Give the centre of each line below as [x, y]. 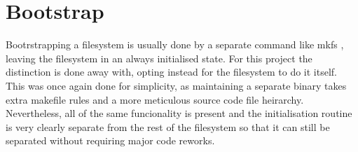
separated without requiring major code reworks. [110, 140]
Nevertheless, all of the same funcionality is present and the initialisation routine [179, 113]
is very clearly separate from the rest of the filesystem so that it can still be [168, 126]
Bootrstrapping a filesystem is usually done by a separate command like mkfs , [175, 44]
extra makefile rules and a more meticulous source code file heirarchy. [155, 99]
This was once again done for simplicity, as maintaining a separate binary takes [176, 85]
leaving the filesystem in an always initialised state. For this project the [159, 58]
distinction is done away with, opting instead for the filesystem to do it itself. [172, 72]
